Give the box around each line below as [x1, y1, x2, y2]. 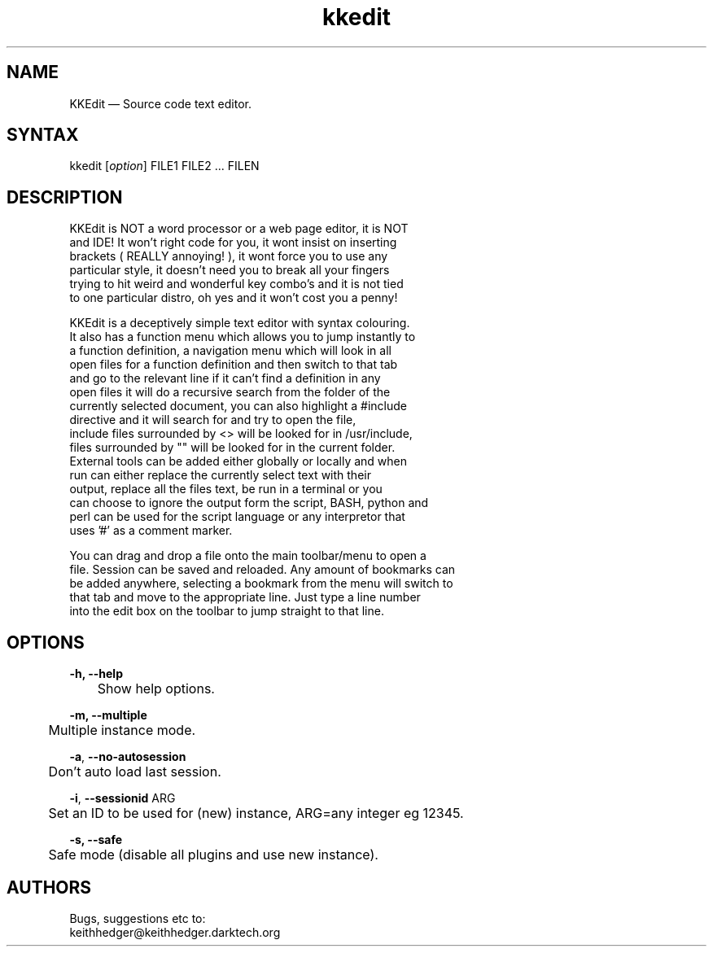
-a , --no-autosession [69, 750, 186, 764]
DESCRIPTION [7, 186, 123, 208]
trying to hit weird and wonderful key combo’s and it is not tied [69, 277, 404, 291]
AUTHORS [7, 876, 92, 898]
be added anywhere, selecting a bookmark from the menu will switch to [69, 576, 453, 591]
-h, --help [69, 667, 123, 681]
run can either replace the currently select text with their [69, 468, 371, 483]
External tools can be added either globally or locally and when [69, 454, 408, 469]
